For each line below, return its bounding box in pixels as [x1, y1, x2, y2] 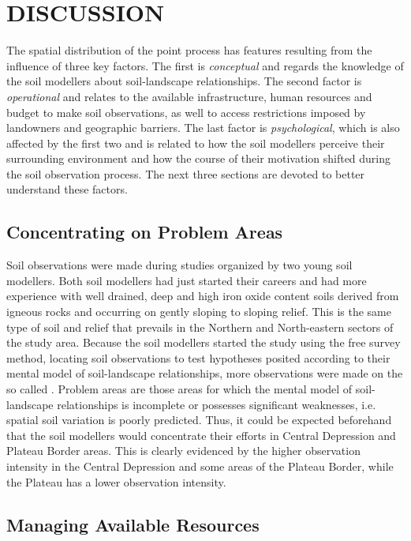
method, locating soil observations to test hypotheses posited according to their [6, 349, 390, 366]
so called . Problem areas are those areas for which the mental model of [6, 381, 353, 397]
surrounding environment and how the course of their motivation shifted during [6, 150, 391, 167]
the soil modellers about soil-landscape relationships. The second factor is [6, 73, 362, 89]
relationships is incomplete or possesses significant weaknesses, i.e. [57, 396, 376, 412]
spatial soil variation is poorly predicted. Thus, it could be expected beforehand [6, 411, 392, 428]
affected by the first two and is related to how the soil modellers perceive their [6, 134, 385, 151]
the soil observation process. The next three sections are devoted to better [6, 165, 365, 182]
